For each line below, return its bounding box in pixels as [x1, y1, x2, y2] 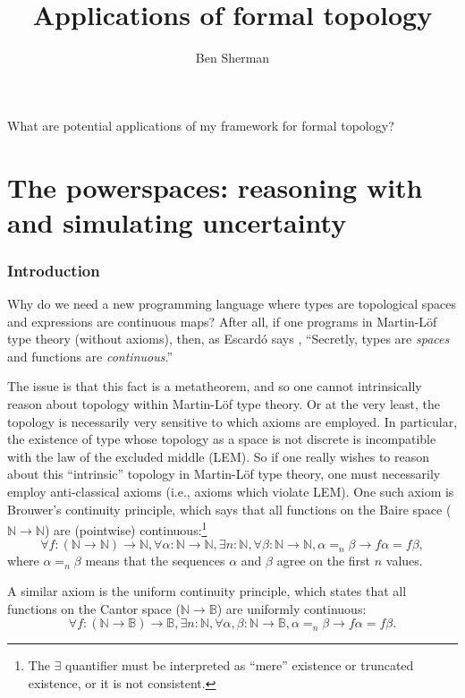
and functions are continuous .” [7, 346, 173, 365]
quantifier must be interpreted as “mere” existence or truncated [65, 656, 414, 675]
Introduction [7, 259, 100, 281]
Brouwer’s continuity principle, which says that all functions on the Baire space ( [7, 499, 452, 518]
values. [385, 551, 423, 570]
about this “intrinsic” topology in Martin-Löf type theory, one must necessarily [7, 464, 441, 483]
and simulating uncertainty [7, 203, 347, 240]
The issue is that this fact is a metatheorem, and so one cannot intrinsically [7, 377, 422, 396]
